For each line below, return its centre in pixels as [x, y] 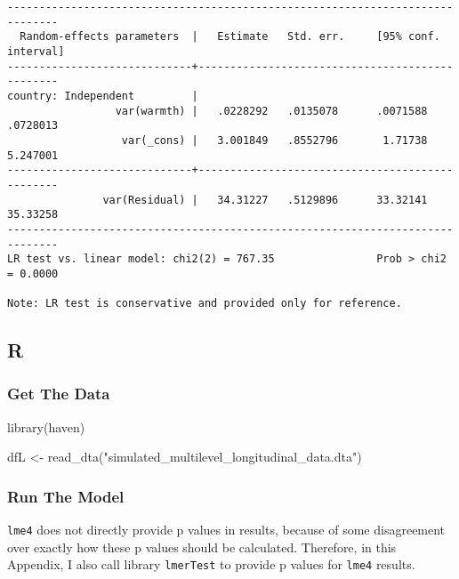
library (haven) [46, 426]
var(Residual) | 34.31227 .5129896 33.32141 [265, 200]
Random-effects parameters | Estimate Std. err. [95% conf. [230, 37]
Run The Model [66, 496]
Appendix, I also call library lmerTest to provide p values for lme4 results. [211, 564]
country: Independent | [103, 96]
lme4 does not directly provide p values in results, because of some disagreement [226, 530]
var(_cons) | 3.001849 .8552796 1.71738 [274, 140]
